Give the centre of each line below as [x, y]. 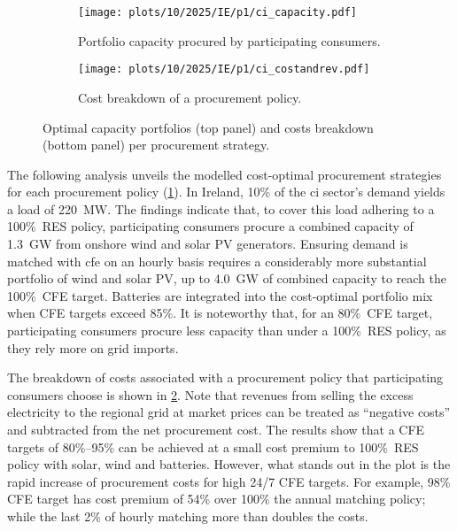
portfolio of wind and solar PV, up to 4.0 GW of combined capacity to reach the [227, 278]
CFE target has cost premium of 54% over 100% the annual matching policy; [217, 499]
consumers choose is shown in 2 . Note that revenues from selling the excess [210, 394]
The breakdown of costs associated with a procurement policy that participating [225, 377]
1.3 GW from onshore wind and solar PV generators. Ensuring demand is [208, 244]
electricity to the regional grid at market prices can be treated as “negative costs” [229, 412]
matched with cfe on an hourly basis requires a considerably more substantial [217, 261]
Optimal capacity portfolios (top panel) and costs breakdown [208, 127]
